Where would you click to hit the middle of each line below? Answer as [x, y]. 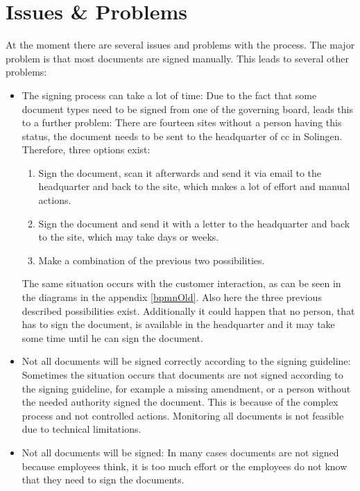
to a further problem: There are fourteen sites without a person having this [182, 122]
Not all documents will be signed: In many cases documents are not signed [180, 452]
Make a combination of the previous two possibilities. [152, 260]
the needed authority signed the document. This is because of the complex [180, 402]
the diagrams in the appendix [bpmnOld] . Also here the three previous [172, 297]
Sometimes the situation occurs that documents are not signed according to [182, 374]
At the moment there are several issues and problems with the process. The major [180, 45]
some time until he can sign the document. [112, 337]
